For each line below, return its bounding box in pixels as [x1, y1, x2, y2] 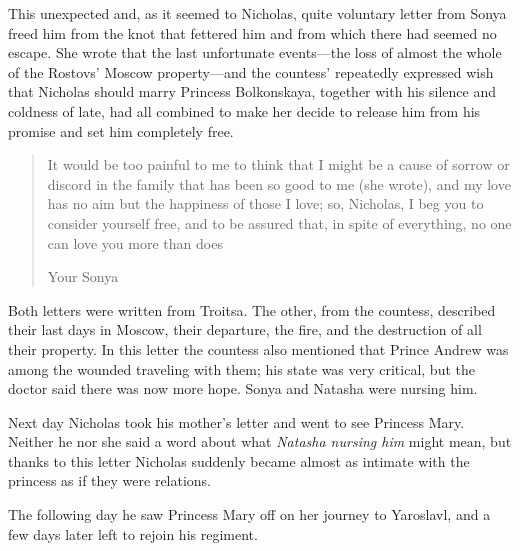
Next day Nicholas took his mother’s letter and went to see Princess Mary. [8, 411, 465, 432]
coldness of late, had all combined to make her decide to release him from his [8, 100, 481, 121]
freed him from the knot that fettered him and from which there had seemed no [8, 22, 497, 43]
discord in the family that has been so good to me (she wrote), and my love [47, 173, 511, 194]
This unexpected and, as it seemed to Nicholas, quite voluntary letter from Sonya [8, 3, 507, 23]
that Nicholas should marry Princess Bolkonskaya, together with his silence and [8, 81, 496, 102]
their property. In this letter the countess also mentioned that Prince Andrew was [8, 338, 509, 359]
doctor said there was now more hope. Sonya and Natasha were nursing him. [8, 378, 478, 399]
